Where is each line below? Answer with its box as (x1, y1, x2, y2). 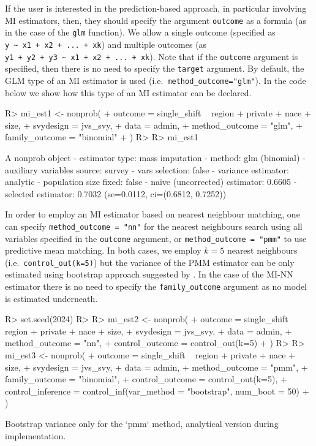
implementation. (5, 429, 66, 442)
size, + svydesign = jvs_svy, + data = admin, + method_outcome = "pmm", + (5, 360, 308, 373)
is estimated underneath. (5, 292, 98, 304)
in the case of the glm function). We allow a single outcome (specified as (5, 26, 276, 39)
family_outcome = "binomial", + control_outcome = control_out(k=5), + (5, 372, 287, 385)
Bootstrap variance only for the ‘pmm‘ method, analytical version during (5, 417, 279, 430)
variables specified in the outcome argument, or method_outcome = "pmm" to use (5, 232, 307, 244)
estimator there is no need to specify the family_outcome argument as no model (5, 280, 307, 293)
